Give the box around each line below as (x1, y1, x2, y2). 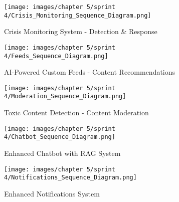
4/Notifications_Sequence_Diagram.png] (4, 174, 137, 181)
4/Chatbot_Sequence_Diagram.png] (4, 133, 115, 141)
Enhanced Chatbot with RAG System (4, 148, 121, 158)
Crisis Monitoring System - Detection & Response (4, 26, 157, 37)
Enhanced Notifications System (4, 188, 100, 198)
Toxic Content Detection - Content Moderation (4, 107, 149, 118)
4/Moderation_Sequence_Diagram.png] (4, 93, 126, 100)
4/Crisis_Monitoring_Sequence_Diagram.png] (4, 12, 151, 19)
